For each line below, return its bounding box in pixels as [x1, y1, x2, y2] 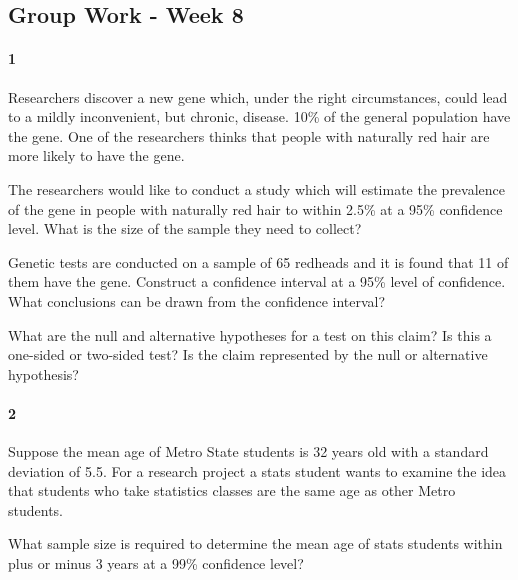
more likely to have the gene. [8, 145, 185, 166]
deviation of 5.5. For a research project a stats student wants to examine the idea [8, 460, 507, 481]
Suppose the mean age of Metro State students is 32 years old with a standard [8, 441, 489, 462]
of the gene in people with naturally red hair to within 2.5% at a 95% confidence [8, 198, 503, 219]
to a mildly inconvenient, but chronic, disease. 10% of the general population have [8, 106, 511, 127]
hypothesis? [8, 363, 79, 384]
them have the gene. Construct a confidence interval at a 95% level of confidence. [8, 271, 506, 292]
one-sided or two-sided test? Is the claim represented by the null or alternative [8, 344, 488, 365]
